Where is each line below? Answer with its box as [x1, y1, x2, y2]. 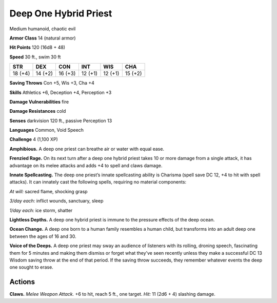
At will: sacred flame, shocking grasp [9, 188, 88, 194]
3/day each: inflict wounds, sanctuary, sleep [9, 198, 104, 204]
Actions [9, 277, 35, 287]
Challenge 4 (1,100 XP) [9, 136, 58, 143]
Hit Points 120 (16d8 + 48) [9, 44, 66, 51]
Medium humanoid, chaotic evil [9, 26, 76, 32]
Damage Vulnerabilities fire [9, 98, 69, 105]
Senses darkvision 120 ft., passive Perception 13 [9, 117, 112, 124]
